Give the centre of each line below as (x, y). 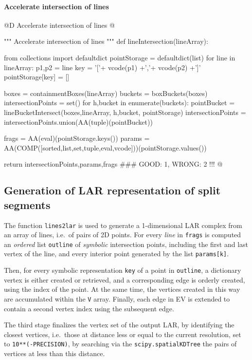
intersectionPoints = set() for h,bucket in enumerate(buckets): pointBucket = (119, 103)
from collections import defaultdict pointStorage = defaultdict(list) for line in (120, 57)
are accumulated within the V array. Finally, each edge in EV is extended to (117, 298)
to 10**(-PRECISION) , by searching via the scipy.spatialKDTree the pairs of (120, 344)
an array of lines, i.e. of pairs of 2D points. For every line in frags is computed (123, 235)
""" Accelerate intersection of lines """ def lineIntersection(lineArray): (106, 41)
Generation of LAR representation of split (112, 190)
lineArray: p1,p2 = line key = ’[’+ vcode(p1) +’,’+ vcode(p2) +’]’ (102, 67)
